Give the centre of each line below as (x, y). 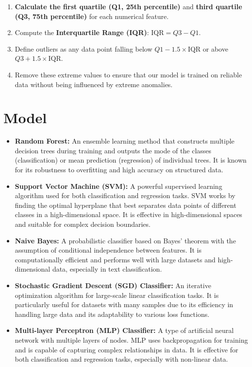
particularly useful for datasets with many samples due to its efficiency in (124, 304)
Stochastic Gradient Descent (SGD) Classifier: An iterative (113, 285)
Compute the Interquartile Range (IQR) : (82, 32)
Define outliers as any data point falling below (84, 48)
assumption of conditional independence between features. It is (108, 250)
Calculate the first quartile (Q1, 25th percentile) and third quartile (128, 6)
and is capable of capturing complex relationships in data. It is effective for (126, 349)
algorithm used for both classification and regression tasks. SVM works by (125, 195)
